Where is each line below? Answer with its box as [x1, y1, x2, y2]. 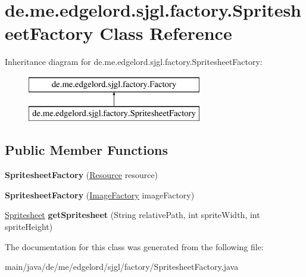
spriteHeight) [5, 220, 53, 233]
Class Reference [99, 21, 232, 45]
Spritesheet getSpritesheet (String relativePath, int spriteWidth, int [5, 208, 260, 221]
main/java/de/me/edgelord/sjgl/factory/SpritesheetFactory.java [5, 260, 239, 273]
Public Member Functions [5, 141, 168, 159]
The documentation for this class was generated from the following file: [5, 240, 264, 253]
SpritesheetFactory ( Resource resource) [5, 169, 158, 181]
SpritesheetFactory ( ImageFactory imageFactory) [5, 188, 195, 201]
